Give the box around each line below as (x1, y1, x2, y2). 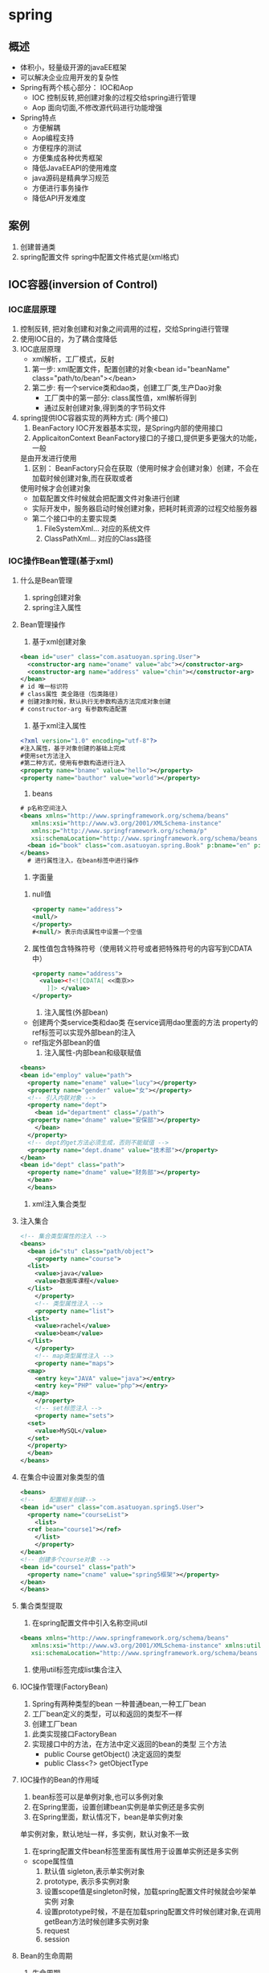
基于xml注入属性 (31, 720, 87, 730)
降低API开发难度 (31, 193, 86, 203)
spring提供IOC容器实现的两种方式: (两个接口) (19, 413, 169, 422)
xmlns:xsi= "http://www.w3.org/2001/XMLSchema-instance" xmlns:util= (31, 1641, 265, 1650)
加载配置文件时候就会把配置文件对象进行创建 (31, 493, 181, 503)
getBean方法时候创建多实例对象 (43, 1917, 150, 1926)
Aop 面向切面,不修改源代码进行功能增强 (31, 103, 163, 112)
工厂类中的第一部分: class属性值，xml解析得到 (43, 393, 197, 402)
